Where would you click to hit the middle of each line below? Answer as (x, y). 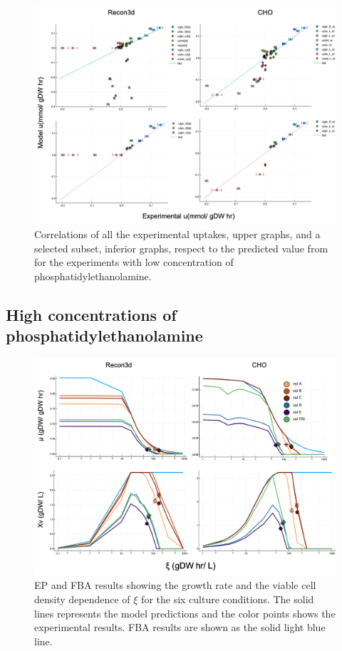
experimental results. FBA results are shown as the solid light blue (180, 627)
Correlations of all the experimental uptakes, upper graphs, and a (177, 234)
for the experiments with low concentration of (134, 262)
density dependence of (82, 599)
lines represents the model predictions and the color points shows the (185, 613)
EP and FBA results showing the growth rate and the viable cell (175, 585)
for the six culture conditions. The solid (228, 599)
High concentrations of (91, 314)
